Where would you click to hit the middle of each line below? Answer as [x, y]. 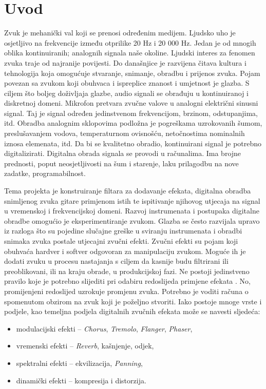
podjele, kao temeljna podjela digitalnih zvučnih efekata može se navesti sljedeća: [132, 311]
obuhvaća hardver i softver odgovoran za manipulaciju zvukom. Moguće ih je [125, 251]
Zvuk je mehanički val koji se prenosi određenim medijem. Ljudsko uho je [120, 33]
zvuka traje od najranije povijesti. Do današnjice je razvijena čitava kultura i [125, 62]
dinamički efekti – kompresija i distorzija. [81, 380]
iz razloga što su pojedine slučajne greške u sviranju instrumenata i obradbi [123, 231]
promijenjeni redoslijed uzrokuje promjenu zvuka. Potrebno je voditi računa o [126, 291]
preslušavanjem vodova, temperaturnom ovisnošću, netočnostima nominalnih [125, 133]
